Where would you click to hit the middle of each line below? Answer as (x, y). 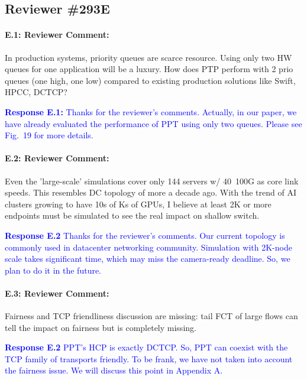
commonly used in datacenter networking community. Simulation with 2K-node (148, 247)
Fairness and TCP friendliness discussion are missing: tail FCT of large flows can (151, 316)
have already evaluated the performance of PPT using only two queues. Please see (153, 123)
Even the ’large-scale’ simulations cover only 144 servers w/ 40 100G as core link (152, 181)
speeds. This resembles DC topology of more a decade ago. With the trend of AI (151, 192)
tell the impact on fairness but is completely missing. (101, 327)
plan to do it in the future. (53, 270)
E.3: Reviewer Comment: (57, 293)
